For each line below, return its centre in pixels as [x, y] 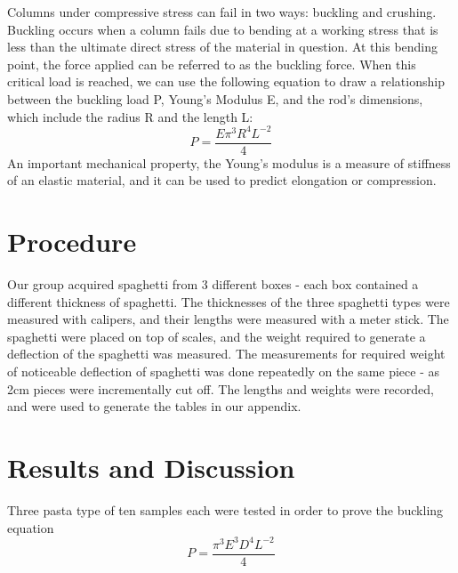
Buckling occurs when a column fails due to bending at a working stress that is [223, 29]
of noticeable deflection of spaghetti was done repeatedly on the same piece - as [224, 371]
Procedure [72, 242]
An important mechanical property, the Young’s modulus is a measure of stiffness [229, 162]
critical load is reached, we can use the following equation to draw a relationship [226, 81]
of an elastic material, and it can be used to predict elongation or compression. [222, 180]
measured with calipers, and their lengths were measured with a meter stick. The [228, 319]
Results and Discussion [151, 467]
